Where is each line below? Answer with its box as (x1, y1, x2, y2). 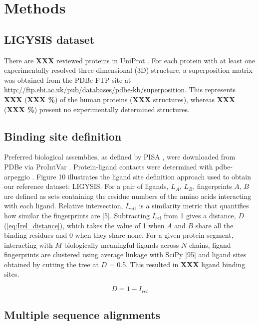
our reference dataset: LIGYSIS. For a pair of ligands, (4, 181, 169, 191)
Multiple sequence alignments (4, 307, 160, 322)
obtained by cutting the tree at (4, 259, 99, 269)
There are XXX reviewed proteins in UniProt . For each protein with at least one (4, 55, 256, 65)
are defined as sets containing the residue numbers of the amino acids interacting (4, 190, 252, 201)
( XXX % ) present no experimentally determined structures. (4, 104, 190, 114)
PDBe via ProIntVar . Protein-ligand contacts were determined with (4, 161, 213, 171)
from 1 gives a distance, (164, 210, 236, 220)
